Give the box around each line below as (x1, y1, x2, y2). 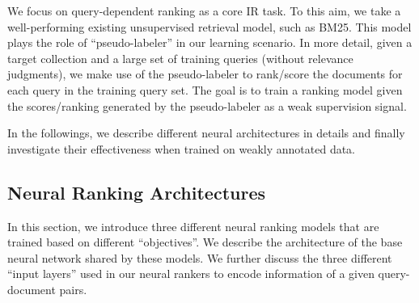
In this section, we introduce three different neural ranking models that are (7, 217, 379, 234)
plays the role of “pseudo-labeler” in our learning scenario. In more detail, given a (7, 34, 413, 51)
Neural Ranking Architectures (7, 179, 266, 204)
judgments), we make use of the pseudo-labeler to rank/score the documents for (7, 65, 403, 82)
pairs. (59, 280, 87, 297)
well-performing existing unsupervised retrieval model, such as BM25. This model (7, 18, 412, 35)
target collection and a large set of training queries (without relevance (7, 49, 353, 66)
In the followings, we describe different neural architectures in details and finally (7, 124, 405, 141)
